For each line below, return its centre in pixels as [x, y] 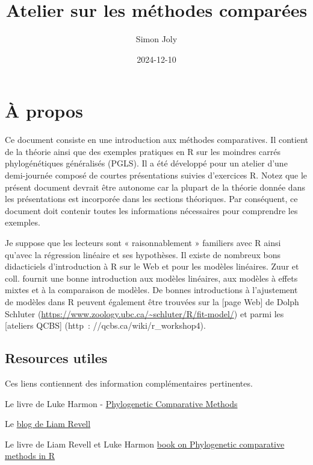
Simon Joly [156, 39]
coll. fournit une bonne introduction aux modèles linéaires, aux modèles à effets [151, 278]
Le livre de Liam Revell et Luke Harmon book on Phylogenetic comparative [145, 444]
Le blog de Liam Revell [48, 424]
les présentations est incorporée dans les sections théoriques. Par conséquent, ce [151, 199]
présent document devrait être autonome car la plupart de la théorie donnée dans [155, 187]
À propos [44, 111]
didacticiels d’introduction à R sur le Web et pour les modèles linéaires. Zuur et [152, 266]
